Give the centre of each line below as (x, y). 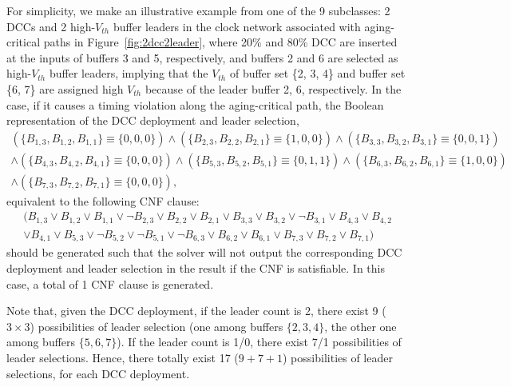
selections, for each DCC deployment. (98, 373)
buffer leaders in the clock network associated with (237, 26)
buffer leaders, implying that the (129, 73)
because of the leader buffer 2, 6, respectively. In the (273, 88)
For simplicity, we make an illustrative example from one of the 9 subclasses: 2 (198, 10)
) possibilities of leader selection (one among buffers (156, 326)
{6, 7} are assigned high (65, 88)
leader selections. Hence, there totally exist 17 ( (123, 357)
